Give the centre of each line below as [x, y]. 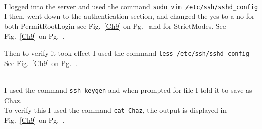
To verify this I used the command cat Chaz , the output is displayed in [116, 110]
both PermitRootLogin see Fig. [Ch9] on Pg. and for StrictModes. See [115, 26]
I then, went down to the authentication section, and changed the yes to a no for [129, 16]
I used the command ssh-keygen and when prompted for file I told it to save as [128, 90]
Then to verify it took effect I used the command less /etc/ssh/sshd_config [127, 53]
